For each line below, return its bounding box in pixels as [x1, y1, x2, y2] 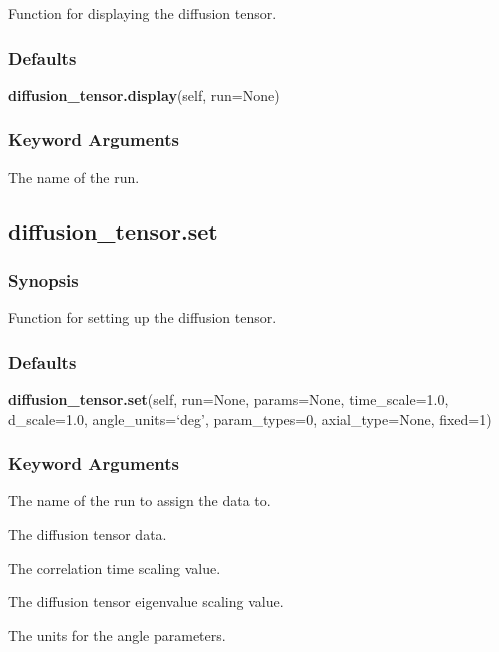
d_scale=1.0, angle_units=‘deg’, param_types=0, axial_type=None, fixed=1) [8, 408, 492, 429]
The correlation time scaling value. [8, 557, 221, 578]
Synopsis [8, 267, 79, 292]
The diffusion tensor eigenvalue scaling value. [8, 591, 284, 612]
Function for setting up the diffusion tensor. [8, 307, 277, 328]
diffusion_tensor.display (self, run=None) [8, 84, 280, 105]
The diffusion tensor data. [8, 524, 167, 545]
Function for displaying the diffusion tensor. [8, 3, 277, 23]
